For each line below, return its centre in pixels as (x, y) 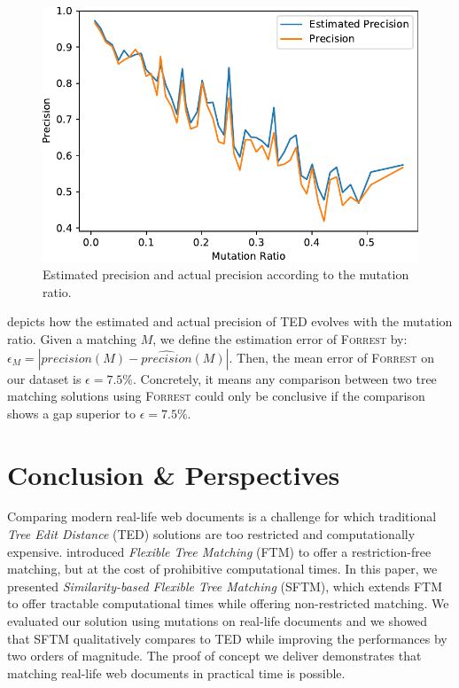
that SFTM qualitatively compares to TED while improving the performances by (227, 638)
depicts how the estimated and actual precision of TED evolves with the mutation (230, 321)
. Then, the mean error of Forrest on (331, 357)
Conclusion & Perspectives (174, 474)
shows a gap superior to (71, 413)
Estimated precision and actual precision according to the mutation (226, 274)
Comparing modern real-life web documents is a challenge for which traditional (222, 516)
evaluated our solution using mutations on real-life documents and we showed (218, 621)
